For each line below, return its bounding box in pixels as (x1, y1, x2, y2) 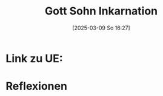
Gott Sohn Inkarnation (44, 4, 158, 18)
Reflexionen (5, 80, 68, 93)
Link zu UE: (5, 51, 63, 65)
